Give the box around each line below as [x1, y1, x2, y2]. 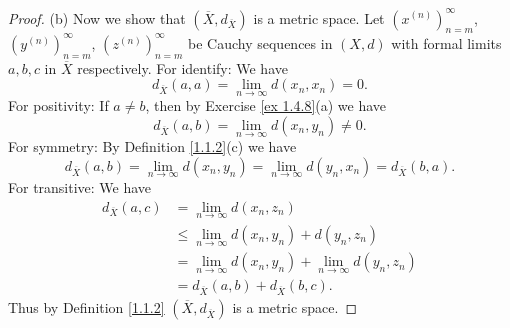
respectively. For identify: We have [77, 57, 288, 78]
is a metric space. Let [253, 7, 385, 28]
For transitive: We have [8, 177, 152, 198]
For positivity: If [8, 95, 109, 116]
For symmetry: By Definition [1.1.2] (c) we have [8, 136, 297, 157]
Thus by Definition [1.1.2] [8, 297, 165, 318]
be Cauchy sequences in [188, 32, 333, 53]
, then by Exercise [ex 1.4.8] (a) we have [145, 95, 387, 116]
